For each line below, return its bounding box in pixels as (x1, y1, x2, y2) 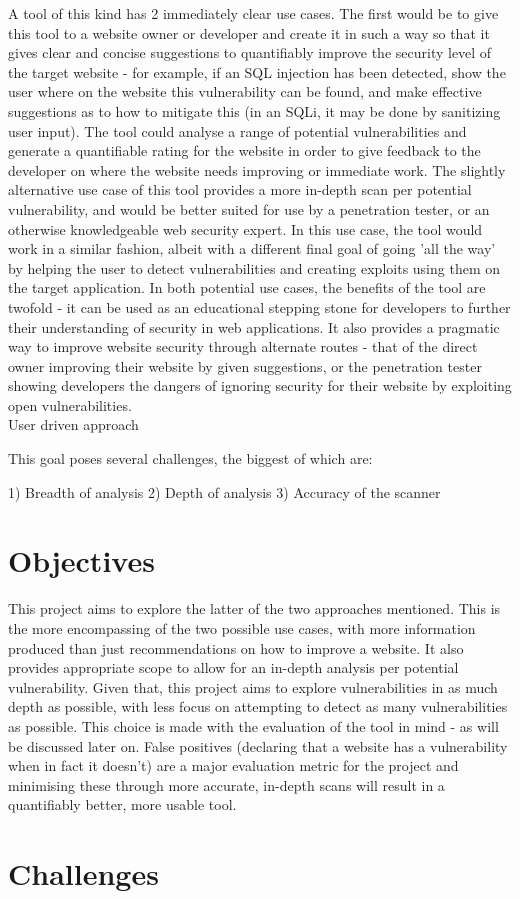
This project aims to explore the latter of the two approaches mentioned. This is (8, 598, 501, 619)
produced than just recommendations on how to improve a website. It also (8, 637, 464, 658)
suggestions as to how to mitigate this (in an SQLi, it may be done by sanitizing (8, 100, 501, 121)
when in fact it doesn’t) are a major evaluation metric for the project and (8, 755, 459, 776)
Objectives (8, 540, 155, 581)
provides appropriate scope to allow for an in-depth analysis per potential (8, 657, 459, 678)
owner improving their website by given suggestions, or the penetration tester (8, 355, 482, 376)
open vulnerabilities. (8, 394, 132, 415)
